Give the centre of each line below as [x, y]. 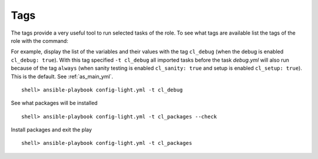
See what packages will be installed [54, 103]
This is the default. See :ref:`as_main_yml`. [62, 76]
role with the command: [40, 40]
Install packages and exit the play [52, 130]
